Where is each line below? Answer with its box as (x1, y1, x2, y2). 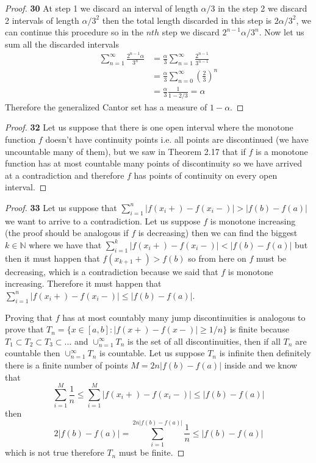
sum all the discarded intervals (5, 37, 119, 50)
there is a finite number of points (5, 359, 128, 371)
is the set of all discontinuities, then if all (127, 334, 281, 347)
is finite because (229, 323, 289, 336)
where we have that (29, 238, 102, 251)
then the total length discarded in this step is (102, 13, 272, 26)
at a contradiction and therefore (5, 168, 124, 181)
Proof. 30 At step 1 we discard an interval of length (5, 2, 198, 14)
